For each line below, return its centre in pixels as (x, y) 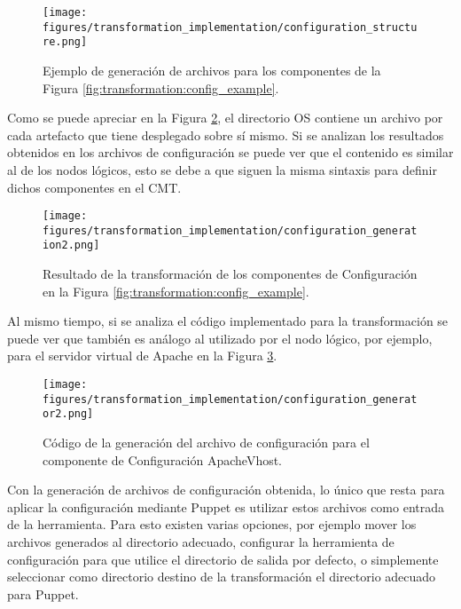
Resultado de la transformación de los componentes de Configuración (230, 274)
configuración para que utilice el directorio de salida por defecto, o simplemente (223, 559)
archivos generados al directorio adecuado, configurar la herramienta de (201, 542)
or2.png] (68, 414)
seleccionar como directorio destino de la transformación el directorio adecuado (222, 577)
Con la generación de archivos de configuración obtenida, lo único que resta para (226, 490)
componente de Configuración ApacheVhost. (163, 459)
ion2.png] (71, 245)
